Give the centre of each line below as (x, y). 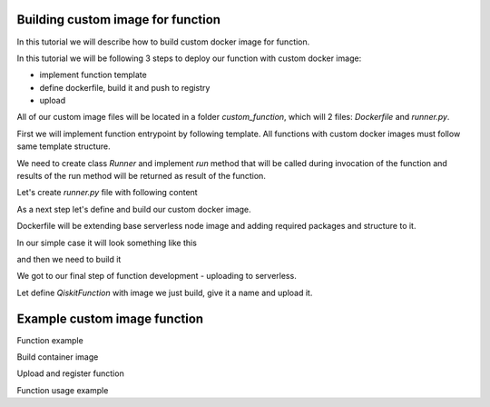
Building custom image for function (119, 20)
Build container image (58, 357)
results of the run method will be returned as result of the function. (142, 176)
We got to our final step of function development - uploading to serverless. (157, 276)
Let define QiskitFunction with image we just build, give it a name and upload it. (165, 293)
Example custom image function (110, 318)
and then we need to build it (69, 259)
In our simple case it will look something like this (107, 243)
